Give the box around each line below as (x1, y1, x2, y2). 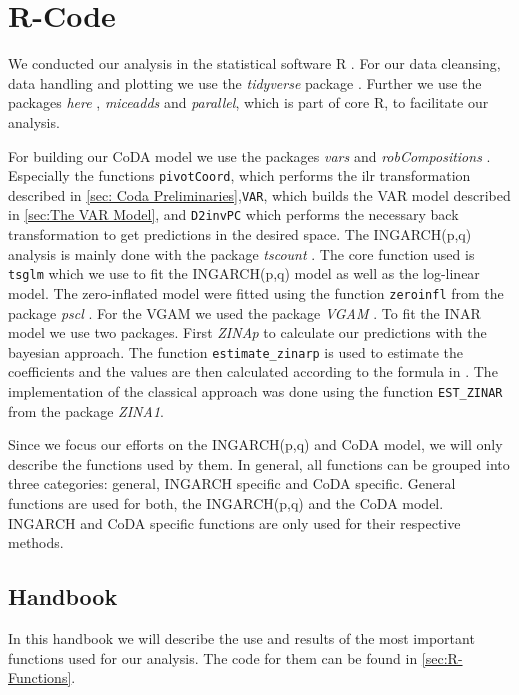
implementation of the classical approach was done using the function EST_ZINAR (8, 381, 503, 401)
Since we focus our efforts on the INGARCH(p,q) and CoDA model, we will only (8, 434, 503, 455)
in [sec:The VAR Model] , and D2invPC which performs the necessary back (8, 204, 459, 225)
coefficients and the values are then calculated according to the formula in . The (8, 361, 498, 382)
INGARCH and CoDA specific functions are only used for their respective (8, 512, 461, 533)
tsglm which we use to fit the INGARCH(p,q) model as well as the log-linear (8, 263, 480, 284)
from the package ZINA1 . (8, 400, 164, 421)
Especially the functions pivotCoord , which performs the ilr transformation (8, 165, 471, 186)
